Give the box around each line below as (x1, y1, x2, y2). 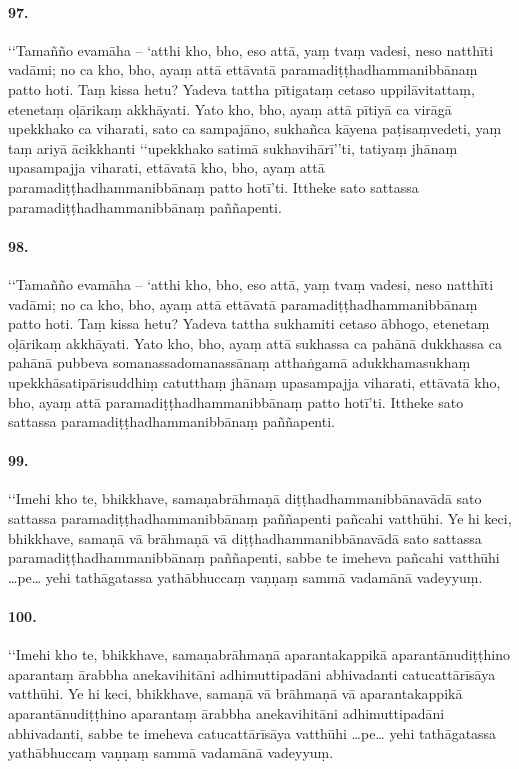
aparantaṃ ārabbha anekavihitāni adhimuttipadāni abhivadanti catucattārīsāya (8, 663, 496, 684)
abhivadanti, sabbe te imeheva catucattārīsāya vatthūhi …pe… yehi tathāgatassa (8, 722, 497, 743)
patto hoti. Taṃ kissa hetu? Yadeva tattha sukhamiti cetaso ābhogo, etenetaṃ (8, 313, 490, 334)
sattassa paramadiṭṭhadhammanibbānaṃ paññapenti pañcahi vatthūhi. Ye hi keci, (8, 508, 512, 529)
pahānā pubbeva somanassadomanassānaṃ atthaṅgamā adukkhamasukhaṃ (8, 352, 471, 373)
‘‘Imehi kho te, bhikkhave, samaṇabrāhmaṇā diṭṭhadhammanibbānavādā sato (8, 488, 482, 509)
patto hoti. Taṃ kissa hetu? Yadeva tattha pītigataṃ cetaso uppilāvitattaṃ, (8, 78, 475, 99)
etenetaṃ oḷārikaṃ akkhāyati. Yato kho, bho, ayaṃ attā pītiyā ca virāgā (8, 98, 452, 119)
